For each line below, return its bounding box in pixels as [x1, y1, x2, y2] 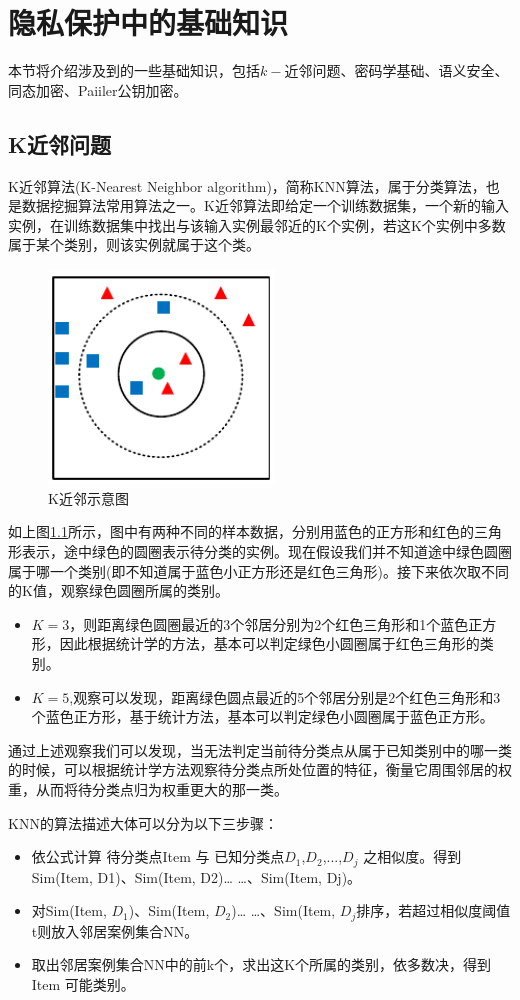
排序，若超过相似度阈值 [356, 900, 511, 921]
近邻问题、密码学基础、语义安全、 [284, 60, 509, 81]
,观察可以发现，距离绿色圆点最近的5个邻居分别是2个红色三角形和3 [69, 686, 501, 707]
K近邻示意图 [48, 487, 129, 508]
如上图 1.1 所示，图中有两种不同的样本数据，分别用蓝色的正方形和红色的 [8, 521, 474, 542]
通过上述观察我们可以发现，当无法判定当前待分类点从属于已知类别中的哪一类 [8, 739, 512, 760]
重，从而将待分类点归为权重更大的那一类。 [8, 778, 288, 799]
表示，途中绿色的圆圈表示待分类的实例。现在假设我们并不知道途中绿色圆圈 [21, 540, 512, 561]
